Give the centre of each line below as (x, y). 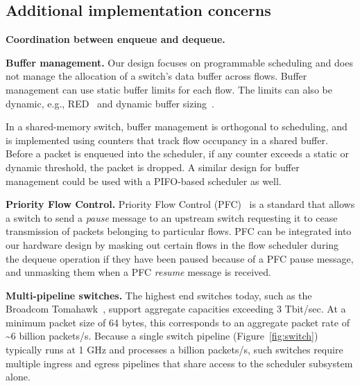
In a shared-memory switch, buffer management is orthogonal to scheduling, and (177, 126)
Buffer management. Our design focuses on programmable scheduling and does (179, 62)
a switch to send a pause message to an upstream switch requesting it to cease (172, 217)
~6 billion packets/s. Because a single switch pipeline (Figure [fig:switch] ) (162, 336)
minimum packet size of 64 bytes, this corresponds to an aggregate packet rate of (178, 322)
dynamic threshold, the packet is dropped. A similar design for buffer (153, 167)
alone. (18, 377)
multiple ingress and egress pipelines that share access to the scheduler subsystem (179, 363)
